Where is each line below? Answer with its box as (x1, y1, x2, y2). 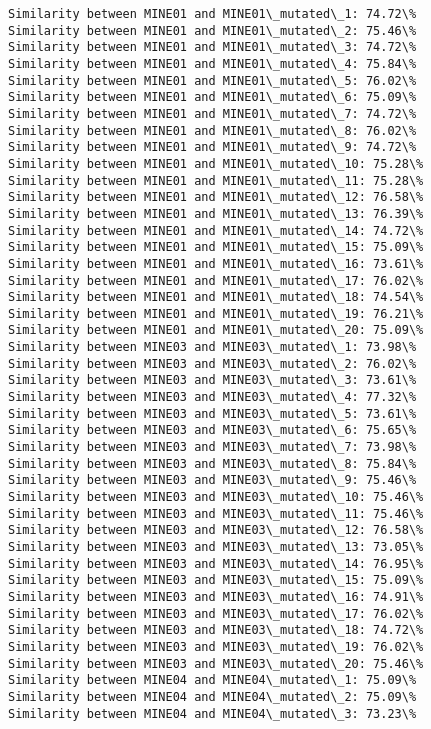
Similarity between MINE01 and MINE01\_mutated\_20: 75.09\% (8, 323, 424, 338)
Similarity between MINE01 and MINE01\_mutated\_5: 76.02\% (8, 73, 417, 88)
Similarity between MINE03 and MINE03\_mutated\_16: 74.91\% (8, 589, 424, 604)
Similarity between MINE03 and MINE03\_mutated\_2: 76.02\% (8, 356, 417, 371)
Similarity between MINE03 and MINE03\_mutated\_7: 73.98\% (8, 440, 417, 455)
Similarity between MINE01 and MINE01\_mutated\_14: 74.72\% (8, 223, 424, 238)
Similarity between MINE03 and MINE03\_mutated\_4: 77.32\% (8, 390, 417, 405)
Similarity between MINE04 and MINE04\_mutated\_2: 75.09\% (8, 689, 417, 704)
